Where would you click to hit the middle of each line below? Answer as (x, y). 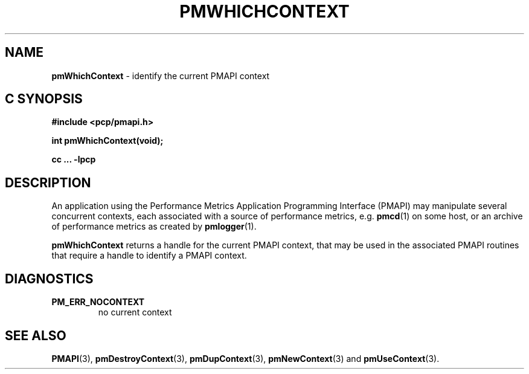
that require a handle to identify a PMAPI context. (149, 256)
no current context (135, 312)
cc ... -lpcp (74, 160)
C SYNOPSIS (44, 99)
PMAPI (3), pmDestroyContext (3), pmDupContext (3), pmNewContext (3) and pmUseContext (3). (245, 358)
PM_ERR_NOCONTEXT (98, 302)
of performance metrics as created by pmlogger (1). (154, 227)
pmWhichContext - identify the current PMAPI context (161, 76)
